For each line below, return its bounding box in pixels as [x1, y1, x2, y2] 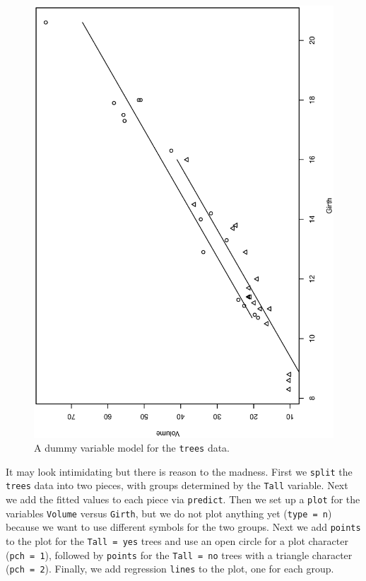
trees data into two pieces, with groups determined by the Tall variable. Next [6, 478, 348, 493]
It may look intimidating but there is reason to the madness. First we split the [6, 464, 353, 479]
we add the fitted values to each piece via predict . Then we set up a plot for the [6, 492, 360, 507]
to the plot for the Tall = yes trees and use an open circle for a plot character [6, 534, 348, 548]
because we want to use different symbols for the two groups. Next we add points [6, 520, 361, 534]
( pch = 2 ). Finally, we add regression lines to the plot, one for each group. [6, 561, 334, 576]
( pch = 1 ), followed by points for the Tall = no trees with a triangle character [6, 547, 353, 562]
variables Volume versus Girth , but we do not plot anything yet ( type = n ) [6, 505, 332, 520]
